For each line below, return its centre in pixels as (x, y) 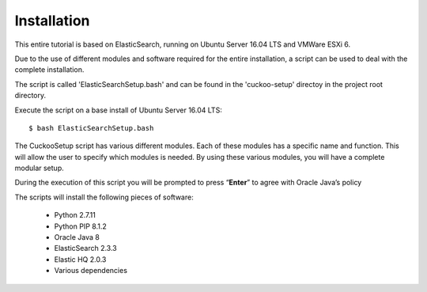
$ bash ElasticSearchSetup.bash (91, 128)
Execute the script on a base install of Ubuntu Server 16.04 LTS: (119, 110)
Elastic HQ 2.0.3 (80, 259)
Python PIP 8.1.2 (80, 226)
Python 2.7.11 (75, 215)
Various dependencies (91, 271)
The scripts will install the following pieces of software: (104, 197)
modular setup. (39, 168)
